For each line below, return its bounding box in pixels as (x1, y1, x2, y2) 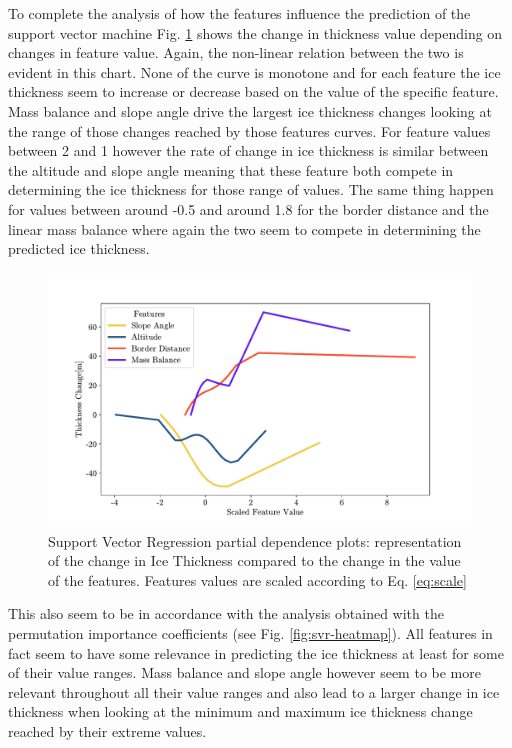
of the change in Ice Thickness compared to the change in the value (48, 550, 461, 571)
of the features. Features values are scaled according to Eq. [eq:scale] (48, 569, 467, 590)
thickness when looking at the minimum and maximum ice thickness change (8, 701, 473, 722)
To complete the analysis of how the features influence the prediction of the (8, 3, 471, 23)
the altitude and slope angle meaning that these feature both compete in (8, 159, 454, 180)
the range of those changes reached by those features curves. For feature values (8, 120, 491, 141)
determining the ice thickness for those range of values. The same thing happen (8, 179, 494, 200)
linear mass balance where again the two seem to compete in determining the (8, 218, 481, 239)
